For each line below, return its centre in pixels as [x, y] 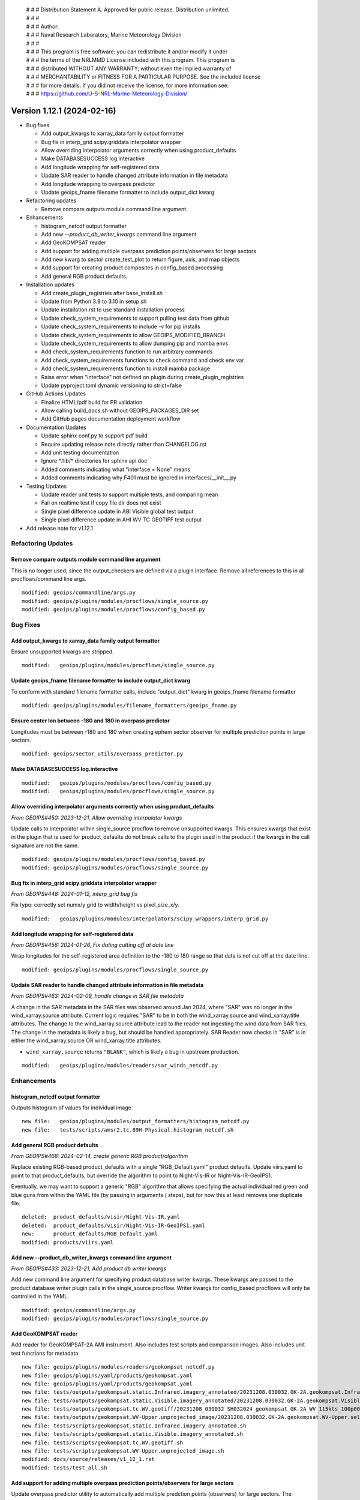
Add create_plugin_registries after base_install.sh [102, 293]
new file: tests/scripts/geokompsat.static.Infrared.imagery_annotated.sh [134, 1426]
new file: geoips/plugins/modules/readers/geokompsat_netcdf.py [118, 1367]
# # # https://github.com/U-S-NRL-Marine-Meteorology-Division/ [107, 94]
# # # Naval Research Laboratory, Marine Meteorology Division [104, 35]
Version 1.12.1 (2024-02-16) [64, 111]
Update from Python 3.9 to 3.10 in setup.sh [94, 301]
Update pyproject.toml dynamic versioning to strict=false [112, 385]
